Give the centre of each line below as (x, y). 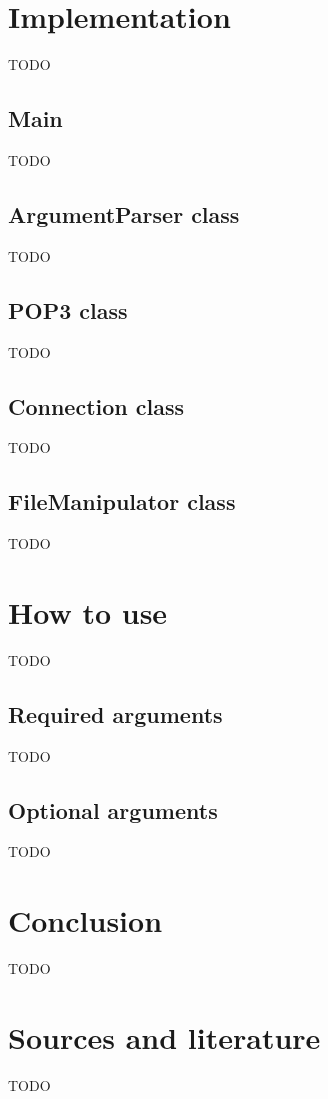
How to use (88, 611)
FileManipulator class (122, 501)
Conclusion (85, 920)
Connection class (96, 405)
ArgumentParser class (124, 213)
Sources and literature (164, 1036)
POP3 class (68, 309)
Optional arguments (113, 809)
